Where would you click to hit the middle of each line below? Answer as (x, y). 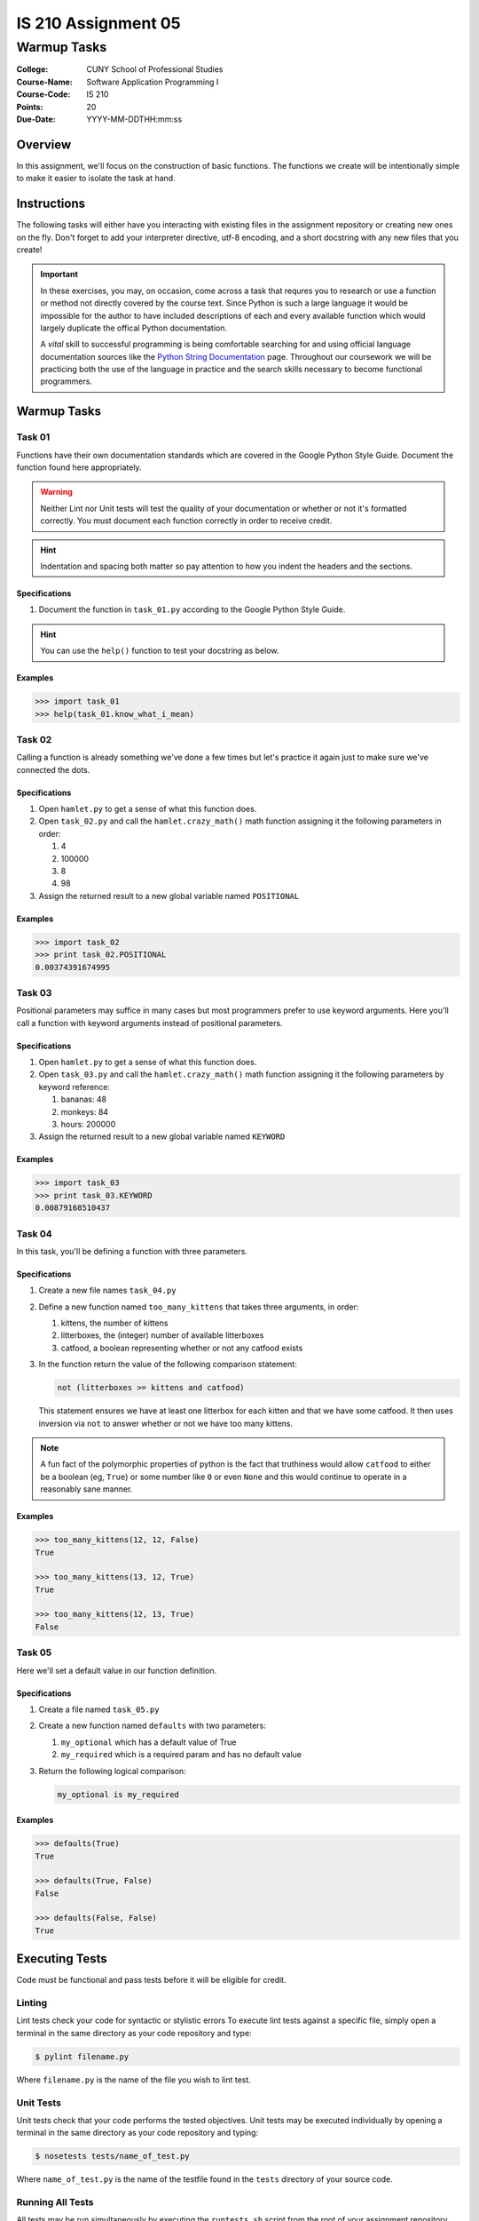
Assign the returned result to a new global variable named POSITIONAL (169, 896)
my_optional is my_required (118, 1794)
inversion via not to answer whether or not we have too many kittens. (166, 1423)
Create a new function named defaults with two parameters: (152, 1726)
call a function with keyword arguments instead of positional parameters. (149, 1023)
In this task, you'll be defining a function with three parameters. (132, 1251)
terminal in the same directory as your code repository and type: (134, 2033)
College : (32, 69)
